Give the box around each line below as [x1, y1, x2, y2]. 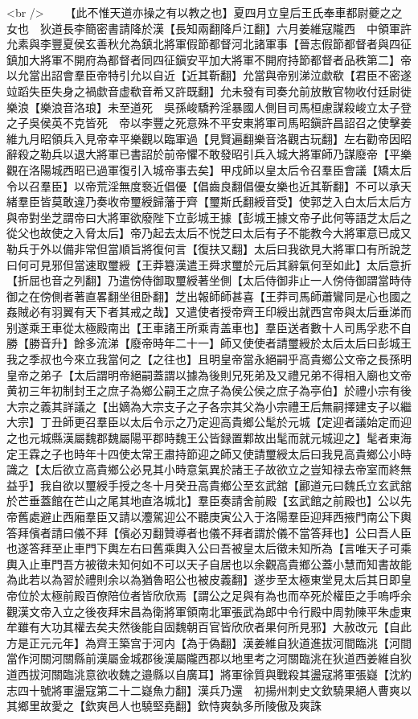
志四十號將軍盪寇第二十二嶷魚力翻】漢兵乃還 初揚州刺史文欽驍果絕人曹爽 [6, 681, 400, 698]
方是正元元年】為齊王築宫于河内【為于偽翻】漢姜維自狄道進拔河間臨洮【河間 [6, 634, 412, 651]
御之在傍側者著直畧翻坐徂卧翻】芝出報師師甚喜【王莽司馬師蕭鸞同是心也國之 [6, 287, 412, 304]
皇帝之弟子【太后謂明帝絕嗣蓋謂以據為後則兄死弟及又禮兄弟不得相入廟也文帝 [6, 366, 412, 383]
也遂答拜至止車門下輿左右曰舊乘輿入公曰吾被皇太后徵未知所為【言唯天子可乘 [6, 540, 412, 557]
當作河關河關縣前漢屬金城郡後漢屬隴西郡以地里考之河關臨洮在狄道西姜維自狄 [6, 650, 412, 667]
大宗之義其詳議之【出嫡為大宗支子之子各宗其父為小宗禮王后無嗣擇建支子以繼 [6, 397, 412, 414]
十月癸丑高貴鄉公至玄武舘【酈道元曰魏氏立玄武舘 [152, 476, 412, 493]
